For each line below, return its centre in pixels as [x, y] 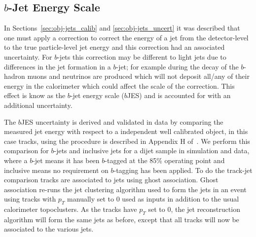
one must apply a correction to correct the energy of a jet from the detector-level [126, 37]
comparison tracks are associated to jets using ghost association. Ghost [111, 180]
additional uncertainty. [38, 105]
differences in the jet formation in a [57, 66]
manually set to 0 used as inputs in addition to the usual [153, 199]
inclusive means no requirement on [56, 170]
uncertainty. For [28, 56]
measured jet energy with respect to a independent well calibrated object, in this [126, 131]
